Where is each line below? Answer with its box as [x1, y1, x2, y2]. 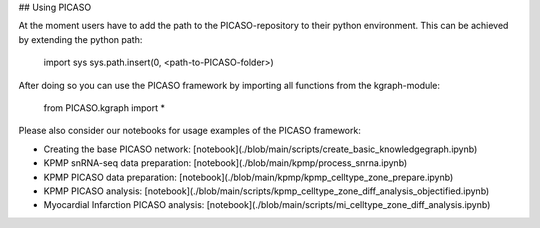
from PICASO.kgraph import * [43, 101, 165, 114]
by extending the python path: [18, 33, 143, 45]
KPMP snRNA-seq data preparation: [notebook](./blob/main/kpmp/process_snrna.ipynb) [43, 157, 408, 169]
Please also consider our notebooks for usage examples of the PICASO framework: [18, 125, 362, 137]
